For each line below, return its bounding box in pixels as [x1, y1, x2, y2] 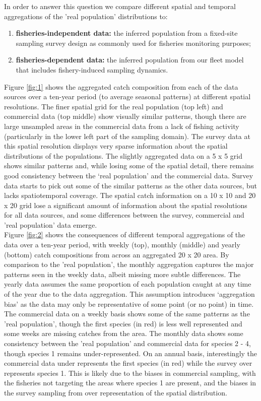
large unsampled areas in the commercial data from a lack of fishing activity [4, 120, 239, 131]
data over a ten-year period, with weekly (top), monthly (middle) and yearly [4, 239, 240, 250]
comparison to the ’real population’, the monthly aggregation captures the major [4, 259, 254, 270]
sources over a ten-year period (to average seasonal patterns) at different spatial [4, 91, 251, 102]
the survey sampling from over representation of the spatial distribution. [4, 387, 227, 397]
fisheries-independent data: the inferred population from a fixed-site [16, 28, 238, 38]
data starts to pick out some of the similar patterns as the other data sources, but [4, 180, 257, 190]
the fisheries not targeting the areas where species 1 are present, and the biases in [4, 377, 256, 388]
